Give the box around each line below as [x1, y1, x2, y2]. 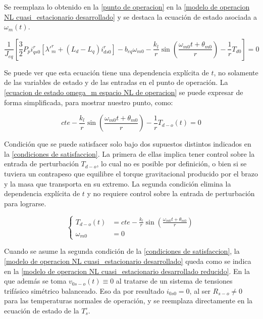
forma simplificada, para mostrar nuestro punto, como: [4, 97, 173, 107]
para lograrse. [4, 198, 46, 208]
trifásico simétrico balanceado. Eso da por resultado [4, 285, 165, 296]
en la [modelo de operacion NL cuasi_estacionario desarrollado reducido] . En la [4, 265, 250, 276]
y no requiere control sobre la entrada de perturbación [87, 188, 255, 199]
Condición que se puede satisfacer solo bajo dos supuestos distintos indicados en [4, 139, 251, 149]
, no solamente [214, 67, 258, 77]
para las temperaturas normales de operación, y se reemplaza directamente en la [4, 295, 253, 306]
